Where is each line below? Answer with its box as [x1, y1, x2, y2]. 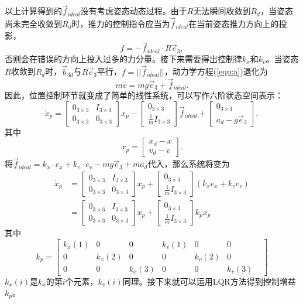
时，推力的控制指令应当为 [71, 18, 170, 30]
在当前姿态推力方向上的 [188, 18, 279, 30]
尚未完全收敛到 [5, 18, 62, 30]
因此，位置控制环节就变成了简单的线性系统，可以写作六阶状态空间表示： [5, 88, 283, 101]
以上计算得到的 [5, 5, 62, 17]
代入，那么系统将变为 [147, 158, 230, 170]
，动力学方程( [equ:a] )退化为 [164, 65, 268, 77]
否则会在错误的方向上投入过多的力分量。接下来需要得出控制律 [5, 52, 242, 64]
